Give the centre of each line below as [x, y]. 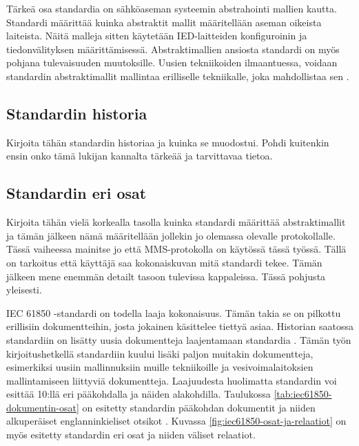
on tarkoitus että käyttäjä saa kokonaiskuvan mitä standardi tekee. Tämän [164, 262]
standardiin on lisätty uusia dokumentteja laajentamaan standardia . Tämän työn [179, 339]
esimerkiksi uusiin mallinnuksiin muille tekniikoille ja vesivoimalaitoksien [160, 367]
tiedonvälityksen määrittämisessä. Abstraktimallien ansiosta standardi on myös [173, 49]
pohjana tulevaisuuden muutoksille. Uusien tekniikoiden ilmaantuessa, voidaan [172, 62]
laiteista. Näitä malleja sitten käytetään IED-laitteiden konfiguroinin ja [157, 36]
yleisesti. [24, 290]
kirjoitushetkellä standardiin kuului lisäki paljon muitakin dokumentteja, [160, 353]
